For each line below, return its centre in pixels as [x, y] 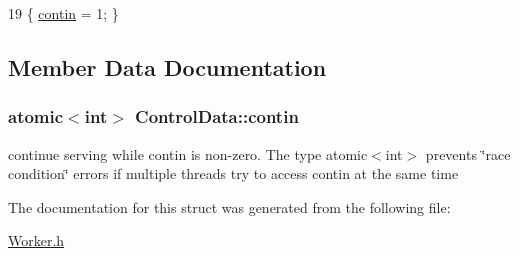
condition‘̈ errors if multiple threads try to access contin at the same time [233, 173]
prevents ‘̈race [468, 153]
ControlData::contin [217, 116]
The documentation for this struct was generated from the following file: [229, 206]
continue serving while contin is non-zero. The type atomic [188, 153]
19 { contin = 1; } [63, 13]
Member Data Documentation [167, 66]
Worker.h [36, 240]
